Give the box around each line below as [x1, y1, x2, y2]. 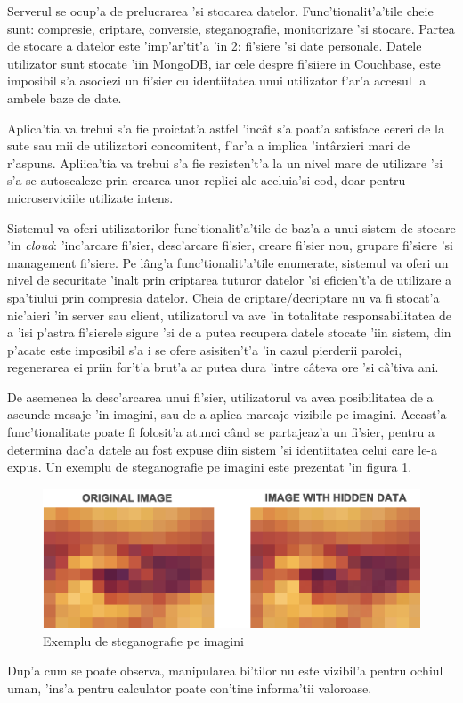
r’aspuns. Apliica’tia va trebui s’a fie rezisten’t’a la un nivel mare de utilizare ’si [7, 153, 443, 172]
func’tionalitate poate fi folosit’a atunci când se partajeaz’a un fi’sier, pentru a [7, 423, 435, 441]
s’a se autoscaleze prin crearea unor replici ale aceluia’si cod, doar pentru [7, 171, 406, 190]
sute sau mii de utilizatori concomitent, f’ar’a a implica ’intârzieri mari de [7, 136, 410, 155]
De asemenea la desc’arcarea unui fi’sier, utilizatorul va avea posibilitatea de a [7, 387, 434, 406]
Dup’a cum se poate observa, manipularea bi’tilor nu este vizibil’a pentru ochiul [7, 661, 443, 680]
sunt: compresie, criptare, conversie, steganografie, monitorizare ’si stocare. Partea [7, 19, 455, 37]
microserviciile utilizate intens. [7, 188, 174, 206]
